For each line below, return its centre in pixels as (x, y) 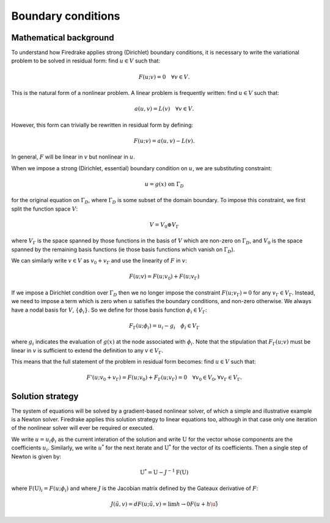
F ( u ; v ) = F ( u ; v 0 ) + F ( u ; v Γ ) (164, 277)
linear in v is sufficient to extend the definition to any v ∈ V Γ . (87, 351)
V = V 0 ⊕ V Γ (164, 225)
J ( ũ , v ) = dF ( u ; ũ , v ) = (139, 504)
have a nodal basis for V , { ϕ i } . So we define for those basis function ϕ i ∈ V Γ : (109, 310)
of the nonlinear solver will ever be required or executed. (82, 428)
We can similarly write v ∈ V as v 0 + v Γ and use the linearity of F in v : (99, 261)
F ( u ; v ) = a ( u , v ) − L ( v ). (164, 141)
